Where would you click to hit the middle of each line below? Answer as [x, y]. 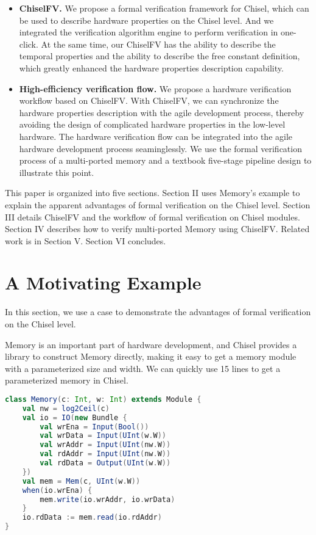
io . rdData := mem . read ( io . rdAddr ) [92, 518]
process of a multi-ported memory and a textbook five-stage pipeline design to [165, 160]
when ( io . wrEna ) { [57, 490]
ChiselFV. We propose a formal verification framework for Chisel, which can [164, 8]
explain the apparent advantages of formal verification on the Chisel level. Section [158, 204]
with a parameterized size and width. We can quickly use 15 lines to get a [143, 368]
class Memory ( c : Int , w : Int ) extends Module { [103, 399]
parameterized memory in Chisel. [67, 380]
